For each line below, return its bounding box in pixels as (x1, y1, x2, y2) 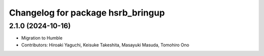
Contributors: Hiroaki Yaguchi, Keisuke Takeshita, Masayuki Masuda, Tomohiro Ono (21, 42, 189, 48)
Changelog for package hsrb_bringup (9, 7, 165, 18)
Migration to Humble (21, 35, 63, 41)
